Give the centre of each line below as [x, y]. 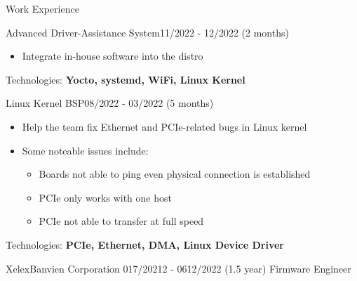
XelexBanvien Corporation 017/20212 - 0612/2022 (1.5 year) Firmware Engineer [178, 268]
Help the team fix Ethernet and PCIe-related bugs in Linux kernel [164, 126]
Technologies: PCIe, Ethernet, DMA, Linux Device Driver [145, 244]
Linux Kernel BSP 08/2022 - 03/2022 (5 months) [110, 103]
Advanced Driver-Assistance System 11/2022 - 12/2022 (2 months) [147, 32]
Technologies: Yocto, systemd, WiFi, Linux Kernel [126, 79]
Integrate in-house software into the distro [113, 56]
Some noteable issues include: [85, 150]
